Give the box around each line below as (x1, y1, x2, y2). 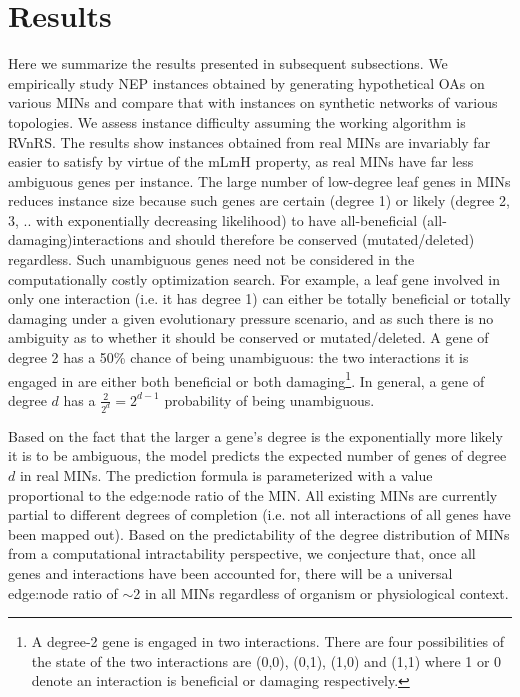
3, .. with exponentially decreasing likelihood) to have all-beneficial (8, 209, 418, 230)
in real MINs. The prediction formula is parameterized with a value (19, 464, 433, 485)
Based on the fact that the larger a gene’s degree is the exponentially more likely (8, 425, 503, 446)
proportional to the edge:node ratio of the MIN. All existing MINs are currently (8, 484, 498, 505)
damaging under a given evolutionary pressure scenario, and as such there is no (8, 307, 494, 328)
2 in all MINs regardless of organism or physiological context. (133, 582, 509, 603)
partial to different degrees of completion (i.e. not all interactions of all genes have (8, 504, 511, 525)
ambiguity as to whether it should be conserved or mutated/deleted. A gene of (8, 327, 489, 348)
